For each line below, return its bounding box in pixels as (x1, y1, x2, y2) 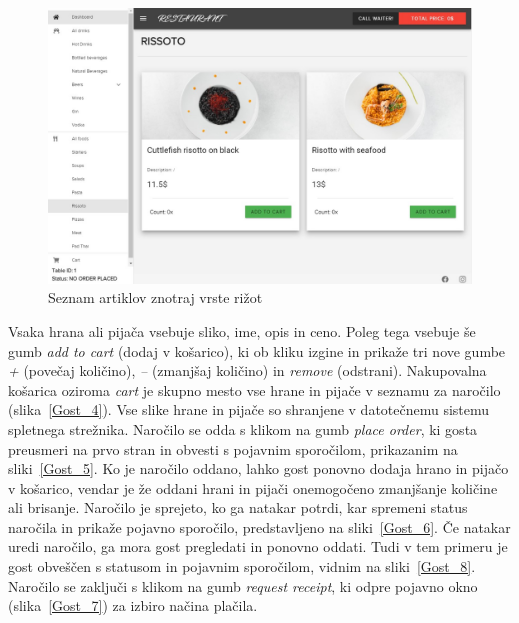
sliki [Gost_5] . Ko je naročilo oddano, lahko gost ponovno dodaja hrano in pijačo (8, 458, 509, 479)
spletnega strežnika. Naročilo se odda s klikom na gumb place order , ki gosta (8, 418, 478, 439)
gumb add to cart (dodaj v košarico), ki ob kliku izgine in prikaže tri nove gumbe (8, 340, 506, 361)
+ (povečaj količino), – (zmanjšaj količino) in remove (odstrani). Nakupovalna (8, 360, 487, 381)
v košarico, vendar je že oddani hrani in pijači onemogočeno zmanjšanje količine (8, 477, 498, 498)
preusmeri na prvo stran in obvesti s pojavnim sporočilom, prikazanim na (8, 438, 458, 459)
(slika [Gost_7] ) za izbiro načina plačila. (8, 595, 258, 616)
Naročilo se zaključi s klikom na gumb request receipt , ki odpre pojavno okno (8, 575, 478, 596)
